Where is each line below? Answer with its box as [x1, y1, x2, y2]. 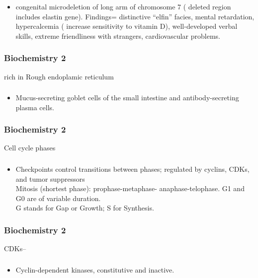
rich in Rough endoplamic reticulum [4, 71, 114, 81]
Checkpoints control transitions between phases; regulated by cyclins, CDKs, [15, 163, 250, 174]
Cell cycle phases [4, 142, 56, 153]
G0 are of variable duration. [15, 193, 101, 203]
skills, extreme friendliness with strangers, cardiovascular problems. [15, 30, 220, 41]
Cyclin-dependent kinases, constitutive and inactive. [15, 264, 174, 275]
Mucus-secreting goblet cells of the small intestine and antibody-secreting [15, 92, 239, 103]
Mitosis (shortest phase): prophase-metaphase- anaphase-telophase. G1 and [15, 183, 245, 194]
